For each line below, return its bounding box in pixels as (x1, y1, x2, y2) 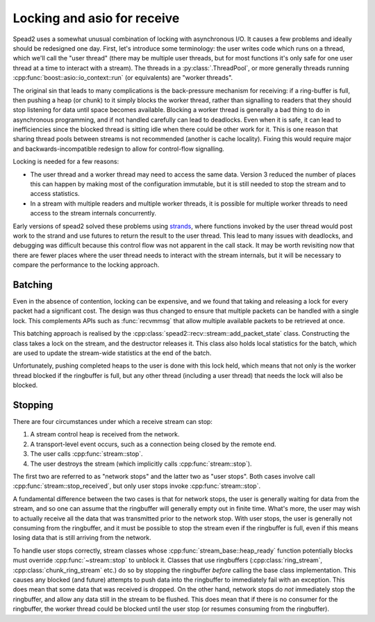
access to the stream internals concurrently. (30, 209, 156, 218)
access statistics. (30, 190, 80, 198)
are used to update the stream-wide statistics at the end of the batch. (12, 349, 212, 357)
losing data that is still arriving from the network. (12, 534, 152, 542)
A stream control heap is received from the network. (30, 430, 180, 439)
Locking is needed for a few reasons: (12, 157, 119, 166)
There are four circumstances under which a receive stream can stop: (12, 418, 213, 426)
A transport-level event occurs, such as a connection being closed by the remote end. (30, 440, 277, 448)
